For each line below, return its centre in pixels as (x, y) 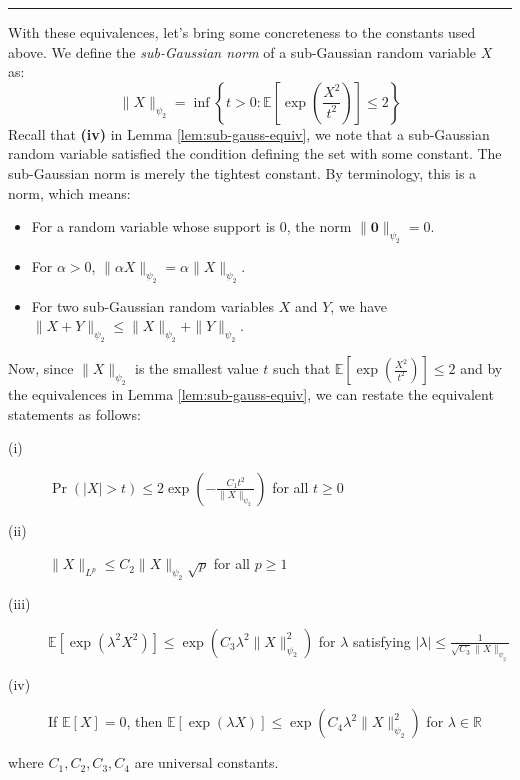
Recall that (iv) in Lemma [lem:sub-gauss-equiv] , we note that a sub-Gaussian (249, 133)
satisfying (382, 640)
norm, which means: (69, 192)
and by (481, 368)
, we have (359, 305)
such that (301, 368)
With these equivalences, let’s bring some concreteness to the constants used (242, 32)
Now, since (41, 368)
